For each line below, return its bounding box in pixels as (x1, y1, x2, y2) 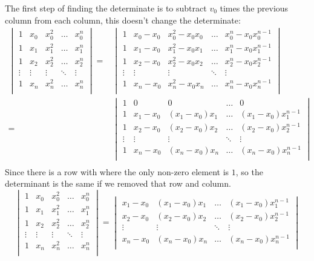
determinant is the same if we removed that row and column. (5, 177, 231, 190)
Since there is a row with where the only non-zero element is (5, 165, 229, 178)
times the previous (220, 2, 289, 14)
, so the (235, 165, 263, 178)
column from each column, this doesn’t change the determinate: (5, 13, 241, 26)
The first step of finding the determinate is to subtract (5, 2, 207, 14)
